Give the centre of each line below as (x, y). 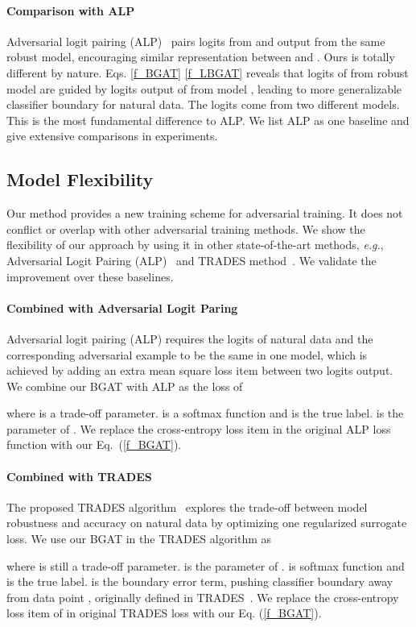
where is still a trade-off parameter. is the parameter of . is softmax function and (206, 565)
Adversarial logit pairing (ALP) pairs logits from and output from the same (196, 41)
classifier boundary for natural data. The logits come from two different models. (203, 104)
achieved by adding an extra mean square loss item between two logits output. (200, 370)
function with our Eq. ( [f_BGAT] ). (94, 444)
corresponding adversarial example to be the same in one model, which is (187, 354)
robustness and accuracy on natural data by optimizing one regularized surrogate (207, 523)
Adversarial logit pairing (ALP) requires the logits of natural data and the (190, 338)
